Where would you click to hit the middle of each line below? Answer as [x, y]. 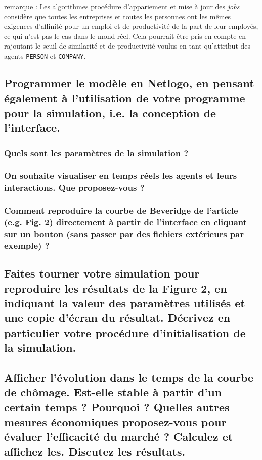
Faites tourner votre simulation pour [102, 273]
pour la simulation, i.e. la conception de [110, 112]
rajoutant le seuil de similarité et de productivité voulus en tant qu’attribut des [127, 46]
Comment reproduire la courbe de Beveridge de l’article [121, 211]
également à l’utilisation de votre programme [125, 98]
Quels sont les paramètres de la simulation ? [96, 152]
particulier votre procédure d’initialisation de [125, 332]
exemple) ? [27, 245]
